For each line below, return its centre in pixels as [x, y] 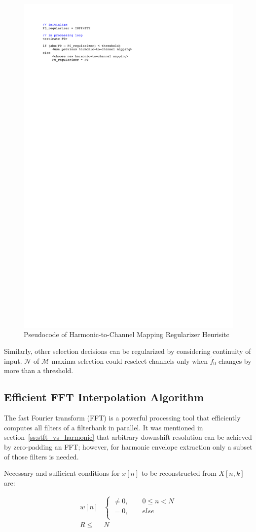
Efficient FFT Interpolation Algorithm [104, 397]
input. [13, 361]
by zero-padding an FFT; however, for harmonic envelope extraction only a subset [128, 447]
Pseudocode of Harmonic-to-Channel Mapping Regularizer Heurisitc [127, 334]
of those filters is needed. [41, 456]
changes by [235, 361]
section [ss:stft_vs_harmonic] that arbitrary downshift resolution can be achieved [128, 437]
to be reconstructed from [179, 473]
